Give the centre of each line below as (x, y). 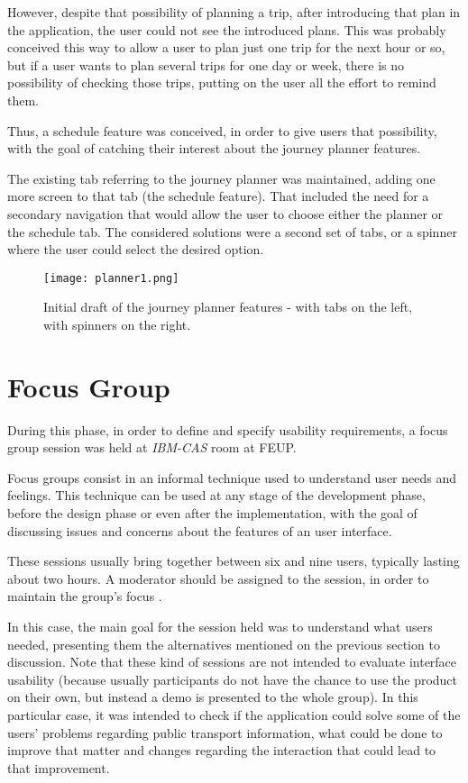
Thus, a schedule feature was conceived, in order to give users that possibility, (222, 130)
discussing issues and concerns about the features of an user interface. (200, 530)
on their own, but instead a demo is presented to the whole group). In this (213, 697)
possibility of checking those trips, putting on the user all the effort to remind (222, 82)
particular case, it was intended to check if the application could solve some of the (234, 715)
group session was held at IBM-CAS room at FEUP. (152, 447)
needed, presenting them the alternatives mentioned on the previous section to (224, 644)
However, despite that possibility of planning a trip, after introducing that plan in (234, 12)
